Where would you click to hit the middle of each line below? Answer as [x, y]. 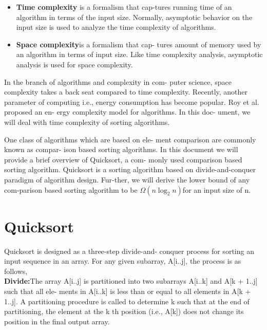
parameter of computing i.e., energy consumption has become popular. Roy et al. [132, 102]
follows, [16, 271]
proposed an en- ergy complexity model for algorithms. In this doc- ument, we [127, 112]
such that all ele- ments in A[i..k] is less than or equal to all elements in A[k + [128, 291]
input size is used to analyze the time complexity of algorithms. [116, 27]
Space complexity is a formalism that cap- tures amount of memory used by [139, 44]
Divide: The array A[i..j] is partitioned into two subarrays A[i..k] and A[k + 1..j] [131, 281]
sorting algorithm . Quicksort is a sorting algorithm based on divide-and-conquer [130, 169]
